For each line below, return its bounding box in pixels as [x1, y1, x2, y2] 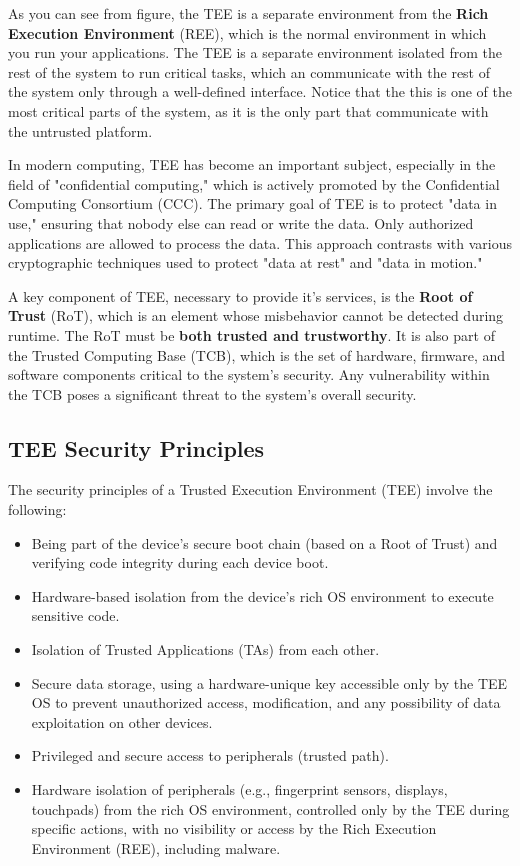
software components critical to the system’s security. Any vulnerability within [8, 364, 490, 385]
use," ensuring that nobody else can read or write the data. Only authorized [8, 212, 474, 233]
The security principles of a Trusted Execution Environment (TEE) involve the [8, 479, 493, 500]
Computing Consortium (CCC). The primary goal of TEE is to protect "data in [8, 193, 497, 214]
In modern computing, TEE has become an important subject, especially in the [8, 154, 496, 175]
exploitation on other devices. [31, 711, 213, 732]
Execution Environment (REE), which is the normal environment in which [8, 22, 487, 43]
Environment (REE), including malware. [31, 837, 281, 858]
